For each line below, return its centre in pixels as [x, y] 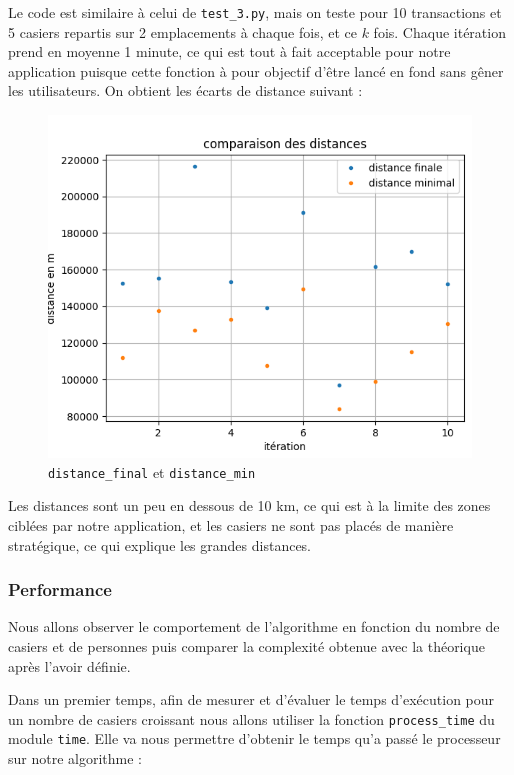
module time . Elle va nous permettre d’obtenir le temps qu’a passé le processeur [254, 738]
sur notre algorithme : [75, 758]
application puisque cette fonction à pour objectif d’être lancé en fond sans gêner [256, 70]
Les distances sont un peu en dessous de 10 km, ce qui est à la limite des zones [249, 505]
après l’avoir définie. [69, 665]
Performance [60, 589]
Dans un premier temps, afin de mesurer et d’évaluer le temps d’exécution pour [251, 699]
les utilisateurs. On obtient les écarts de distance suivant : [185, 90]
